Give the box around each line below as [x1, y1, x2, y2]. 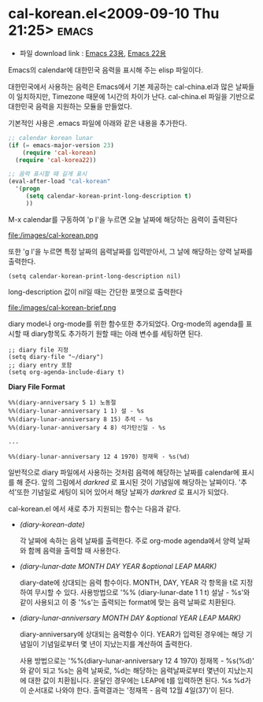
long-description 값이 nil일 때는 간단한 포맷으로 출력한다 [8, 286, 183, 296]
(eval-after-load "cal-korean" [8, 178, 111, 186]
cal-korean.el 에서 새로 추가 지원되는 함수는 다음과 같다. [8, 504, 181, 513]
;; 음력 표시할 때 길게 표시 [8, 170, 87, 178]
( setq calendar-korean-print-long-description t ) [25, 192, 192, 201]
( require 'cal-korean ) [22, 149, 97, 157]
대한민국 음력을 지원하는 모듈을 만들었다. [8, 102, 132, 111]
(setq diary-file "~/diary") [8, 353, 104, 360]
